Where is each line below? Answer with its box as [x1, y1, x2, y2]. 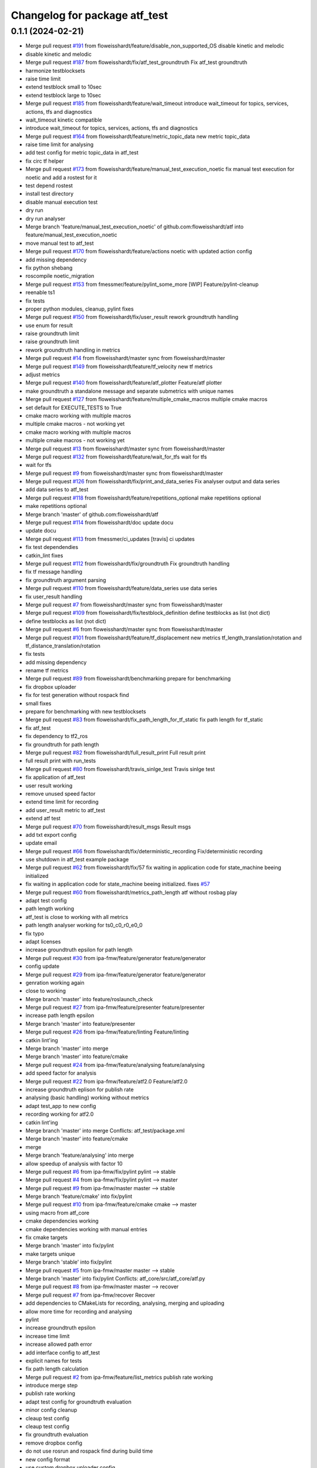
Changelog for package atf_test [11, 9, 168, 22]
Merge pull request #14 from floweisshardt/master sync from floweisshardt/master [25, 355, 225, 362]
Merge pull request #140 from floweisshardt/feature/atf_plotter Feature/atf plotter [25, 379, 222, 386]
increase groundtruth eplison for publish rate [25, 1086, 134, 1093]
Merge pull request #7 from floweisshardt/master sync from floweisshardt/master [25, 601, 223, 608]
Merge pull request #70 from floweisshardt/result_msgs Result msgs [25, 823, 191, 830]
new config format [25, 1456, 70, 1463]
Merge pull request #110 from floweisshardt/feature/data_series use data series [25, 585, 217, 592]
